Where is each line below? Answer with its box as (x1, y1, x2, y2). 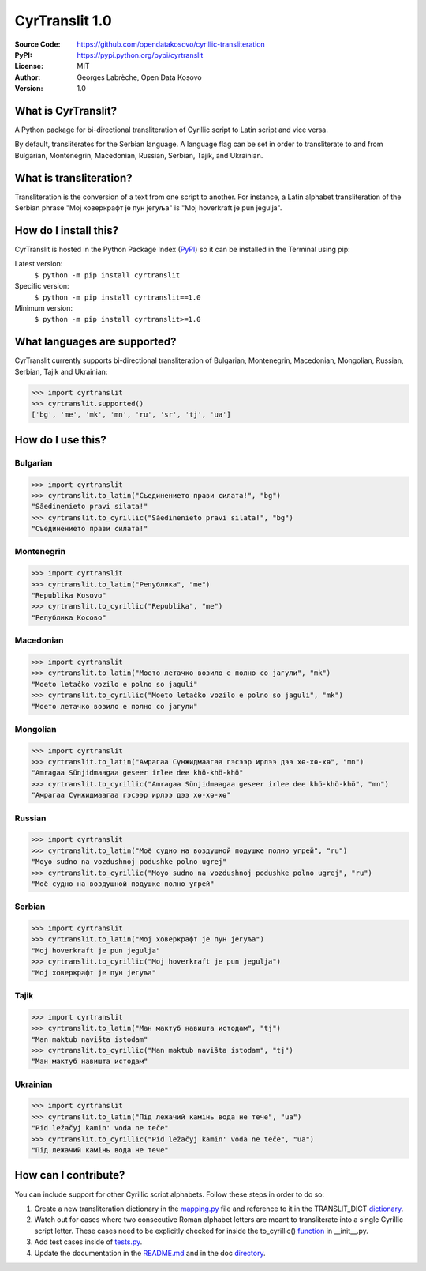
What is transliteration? (14, 171, 133, 185)
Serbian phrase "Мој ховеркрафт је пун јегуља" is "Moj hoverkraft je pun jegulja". (14, 203, 282, 213)
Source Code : (14, 40, 61, 49)
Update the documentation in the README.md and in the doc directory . (34, 1248, 266, 1258)
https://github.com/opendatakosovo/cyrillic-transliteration (77, 40, 266, 49)
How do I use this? (14, 433, 106, 447)
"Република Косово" (31, 613, 106, 622)
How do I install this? (14, 224, 118, 237)
